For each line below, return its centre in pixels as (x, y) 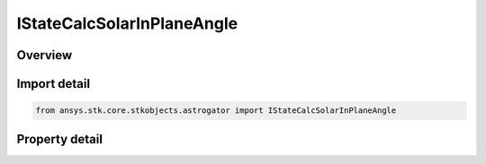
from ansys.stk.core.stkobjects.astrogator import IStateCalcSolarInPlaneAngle (216, 111)
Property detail (60, 139)
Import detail (53, 84)
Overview (45, 55)
